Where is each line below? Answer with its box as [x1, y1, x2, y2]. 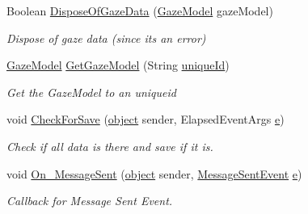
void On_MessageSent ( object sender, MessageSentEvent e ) [6, 165, 302, 182]
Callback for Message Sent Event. [6, 192, 173, 209]
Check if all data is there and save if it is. [6, 137, 213, 154]
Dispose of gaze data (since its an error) [6, 29, 206, 46]
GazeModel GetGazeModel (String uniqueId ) [6, 57, 230, 73]
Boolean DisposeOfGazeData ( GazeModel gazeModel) [6, 2, 273, 19]
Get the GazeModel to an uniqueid [6, 83, 176, 100]
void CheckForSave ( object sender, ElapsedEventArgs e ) [6, 111, 285, 128]
